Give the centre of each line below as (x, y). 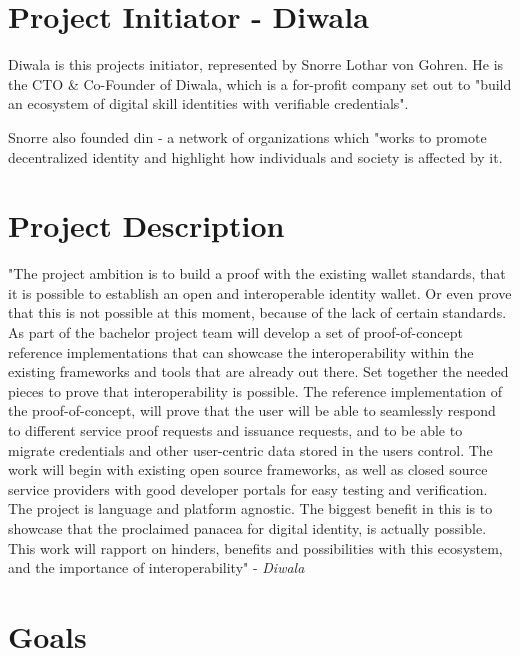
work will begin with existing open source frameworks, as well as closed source (248, 469)
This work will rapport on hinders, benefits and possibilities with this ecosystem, (255, 547)
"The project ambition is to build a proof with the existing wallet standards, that (257, 273)
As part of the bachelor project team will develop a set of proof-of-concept (235, 332)
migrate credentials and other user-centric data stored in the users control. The (250, 449)
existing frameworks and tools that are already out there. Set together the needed (258, 371)
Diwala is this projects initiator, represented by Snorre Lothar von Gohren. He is (256, 64)
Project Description (146, 225)
